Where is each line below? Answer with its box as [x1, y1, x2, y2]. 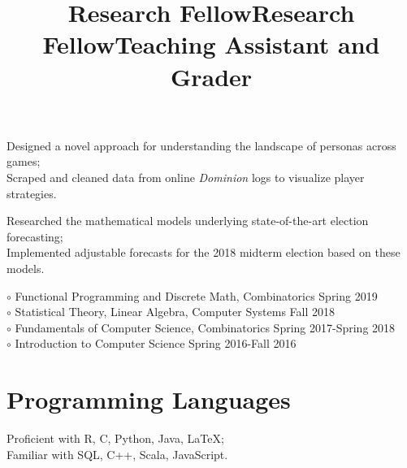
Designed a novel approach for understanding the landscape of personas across [6, 136, 396, 154]
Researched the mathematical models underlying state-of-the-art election [6, 212, 369, 229]
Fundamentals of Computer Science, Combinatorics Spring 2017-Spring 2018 [15, 318, 396, 336]
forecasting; [6, 227, 63, 245]
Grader [170, 59, 253, 93]
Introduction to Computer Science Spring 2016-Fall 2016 [15, 335, 297, 352]
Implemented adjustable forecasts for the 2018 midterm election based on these [6, 244, 401, 261]
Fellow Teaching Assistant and [42, 28, 380, 61]
